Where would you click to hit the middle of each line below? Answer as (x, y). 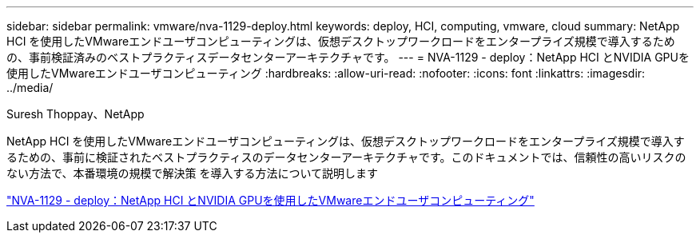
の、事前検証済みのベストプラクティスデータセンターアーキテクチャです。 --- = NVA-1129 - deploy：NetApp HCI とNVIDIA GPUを (348, 57)
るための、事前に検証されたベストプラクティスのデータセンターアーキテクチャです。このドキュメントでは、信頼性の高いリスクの (346, 157)
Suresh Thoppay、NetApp (76, 114)
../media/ (30, 88)
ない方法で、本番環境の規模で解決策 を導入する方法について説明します (192, 173)
